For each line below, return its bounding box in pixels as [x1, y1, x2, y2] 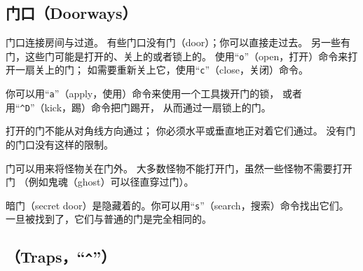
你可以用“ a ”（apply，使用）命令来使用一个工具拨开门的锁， [6, 86, 280, 101]
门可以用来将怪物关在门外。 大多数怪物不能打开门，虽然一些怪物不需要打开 [6, 160, 352, 175]
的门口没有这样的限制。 [6, 137, 114, 152]
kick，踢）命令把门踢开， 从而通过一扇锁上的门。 [44, 99, 271, 114]
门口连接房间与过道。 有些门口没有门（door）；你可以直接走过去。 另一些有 [6, 35, 350, 50]
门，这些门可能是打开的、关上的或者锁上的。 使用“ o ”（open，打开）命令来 [6, 48, 348, 63]
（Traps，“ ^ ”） [6, 246, 116, 267]
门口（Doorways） [6, 2, 137, 24]
